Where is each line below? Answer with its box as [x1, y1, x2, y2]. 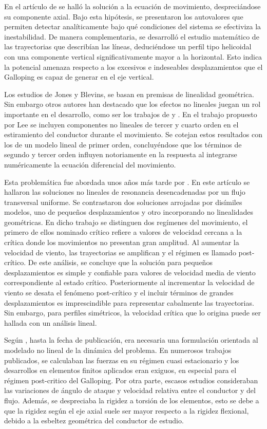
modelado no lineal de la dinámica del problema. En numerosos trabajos [4, 345, 232, 355]
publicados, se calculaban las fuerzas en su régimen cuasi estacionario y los [4, 355, 239, 365]
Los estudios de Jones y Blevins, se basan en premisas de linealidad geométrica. [4, 88, 255, 99]
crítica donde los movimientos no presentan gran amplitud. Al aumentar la [4, 237, 239, 248]
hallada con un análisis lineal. [4, 317, 97, 328]
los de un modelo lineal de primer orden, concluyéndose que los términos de [4, 139, 242, 150]
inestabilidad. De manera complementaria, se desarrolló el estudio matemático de [4, 31, 259, 42]
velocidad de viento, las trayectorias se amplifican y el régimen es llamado [4, 247, 236, 257]
